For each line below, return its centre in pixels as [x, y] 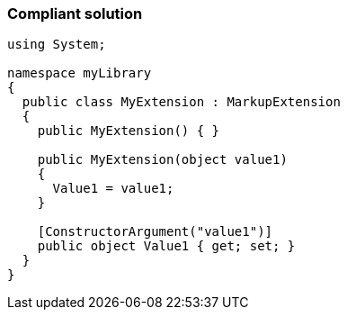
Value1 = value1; [113, 189]
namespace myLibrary [80, 73]
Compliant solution [75, 14]
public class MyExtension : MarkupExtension [181, 102]
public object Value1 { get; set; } [166, 246]
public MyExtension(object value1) [162, 160]
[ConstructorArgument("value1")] [155, 232]
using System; [57, 45]
